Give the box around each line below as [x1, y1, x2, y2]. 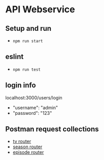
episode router [12, 149, 44, 155]
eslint [5, 52, 24, 61]
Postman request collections [5, 125, 99, 134]
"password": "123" [12, 110, 52, 116]
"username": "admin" [12, 104, 58, 111]
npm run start [12, 38, 43, 44]
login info [5, 81, 36, 90]
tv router [12, 138, 32, 145]
